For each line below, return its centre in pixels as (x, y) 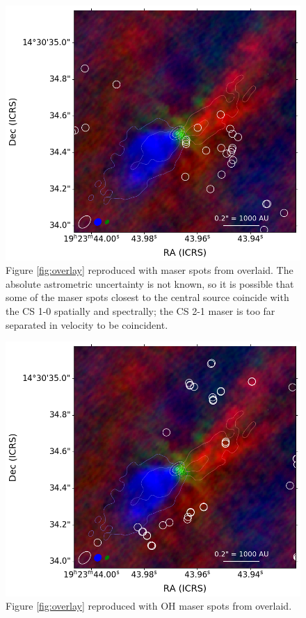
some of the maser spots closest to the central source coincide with (147, 297)
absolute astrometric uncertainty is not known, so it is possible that (150, 283)
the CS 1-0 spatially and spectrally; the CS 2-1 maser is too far (140, 310)
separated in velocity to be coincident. (87, 324)
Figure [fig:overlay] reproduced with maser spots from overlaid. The (150, 270)
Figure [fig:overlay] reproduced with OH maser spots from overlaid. (149, 606)
